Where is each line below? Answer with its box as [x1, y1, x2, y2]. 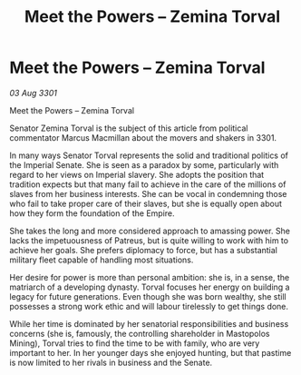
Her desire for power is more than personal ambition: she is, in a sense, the [9, 271, 290, 282]
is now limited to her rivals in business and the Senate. [9, 357, 213, 368]
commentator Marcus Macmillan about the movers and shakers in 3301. [9, 132, 277, 143]
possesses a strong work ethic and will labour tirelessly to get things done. [9, 301, 288, 311]
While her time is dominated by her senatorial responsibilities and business [9, 318, 289, 329]
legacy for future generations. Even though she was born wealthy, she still [9, 291, 287, 301]
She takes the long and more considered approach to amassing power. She [9, 225, 290, 236]
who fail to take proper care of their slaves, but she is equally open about [9, 198, 283, 209]
